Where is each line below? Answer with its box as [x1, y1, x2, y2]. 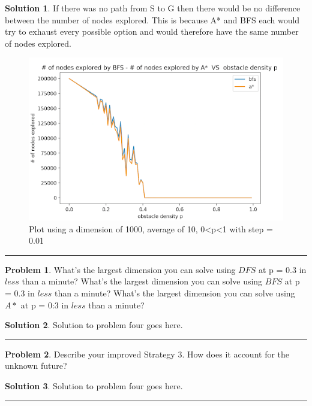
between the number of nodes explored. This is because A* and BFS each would [5, 13, 300, 26]
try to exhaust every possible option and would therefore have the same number [5, 25, 299, 38]
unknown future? [5, 359, 67, 372]
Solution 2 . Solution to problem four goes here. [5, 319, 183, 331]
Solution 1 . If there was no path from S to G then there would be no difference [5, 2, 301, 14]
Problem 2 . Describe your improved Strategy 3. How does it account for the [5, 347, 290, 360]
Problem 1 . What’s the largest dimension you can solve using [5, 263, 236, 275]
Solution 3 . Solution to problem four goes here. [5, 379, 183, 392]
